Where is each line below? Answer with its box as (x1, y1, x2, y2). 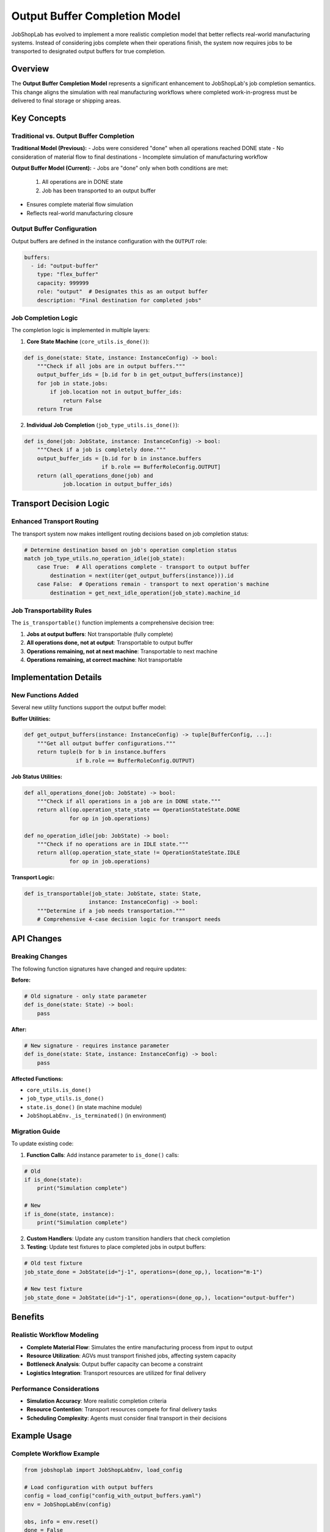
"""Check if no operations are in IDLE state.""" (37, 840, 189, 848)
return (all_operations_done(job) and (37, 472, 153, 479)
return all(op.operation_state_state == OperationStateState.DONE (37, 806, 241, 813)
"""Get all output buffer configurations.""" (37, 740, 176, 747)
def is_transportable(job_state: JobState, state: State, (24, 890, 202, 897)
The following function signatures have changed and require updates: (11, 965, 187, 973)
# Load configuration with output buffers (24, 1484, 153, 1491)
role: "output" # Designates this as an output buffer (37, 288, 208, 295)
